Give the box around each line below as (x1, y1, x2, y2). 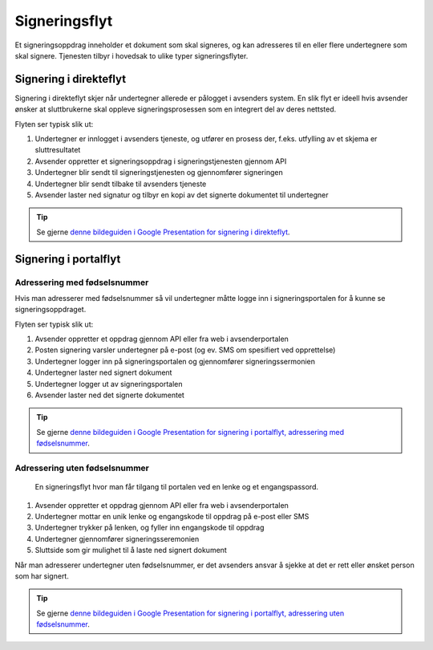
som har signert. (14, 571, 70, 581)
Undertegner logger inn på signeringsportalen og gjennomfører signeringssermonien (34, 356, 316, 366)
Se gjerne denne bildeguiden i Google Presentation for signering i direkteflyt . (36, 227, 290, 237)
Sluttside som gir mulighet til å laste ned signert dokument (34, 546, 228, 555)
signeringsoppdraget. (14, 305, 87, 315)
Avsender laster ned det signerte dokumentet (34, 390, 184, 400)
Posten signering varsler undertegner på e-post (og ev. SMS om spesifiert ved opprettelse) (34, 345, 336, 355)
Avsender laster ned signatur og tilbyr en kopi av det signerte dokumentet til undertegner (34, 189, 329, 200)
